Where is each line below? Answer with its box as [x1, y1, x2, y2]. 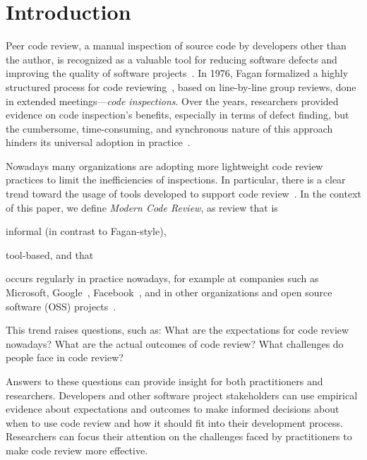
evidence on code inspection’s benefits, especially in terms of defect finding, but [6, 107, 349, 122]
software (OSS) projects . [6, 298, 116, 313]
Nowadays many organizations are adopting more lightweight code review [6, 158, 323, 173]
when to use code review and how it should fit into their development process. [6, 415, 343, 430]
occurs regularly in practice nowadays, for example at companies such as [6, 271, 319, 286]
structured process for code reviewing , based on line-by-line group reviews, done [6, 79, 356, 94]
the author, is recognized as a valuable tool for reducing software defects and [6, 52, 337, 66]
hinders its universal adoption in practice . [6, 135, 191, 150]
